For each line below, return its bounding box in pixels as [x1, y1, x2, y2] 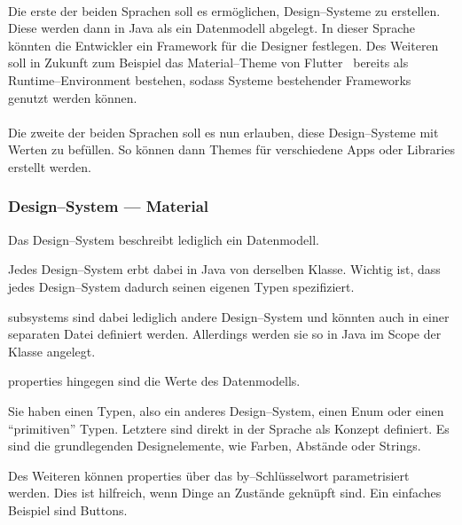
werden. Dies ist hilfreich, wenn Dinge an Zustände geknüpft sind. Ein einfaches [8, 483, 442, 502]
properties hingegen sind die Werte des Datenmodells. [8, 372, 301, 390]
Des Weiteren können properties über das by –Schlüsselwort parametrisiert [8, 466, 410, 484]
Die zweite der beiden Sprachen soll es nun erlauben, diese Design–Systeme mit [8, 122, 439, 141]
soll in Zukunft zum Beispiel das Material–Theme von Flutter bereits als [8, 53, 409, 72]
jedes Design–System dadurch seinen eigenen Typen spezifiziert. [8, 277, 355, 295]
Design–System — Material [8, 195, 209, 217]
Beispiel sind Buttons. [8, 500, 128, 519]
